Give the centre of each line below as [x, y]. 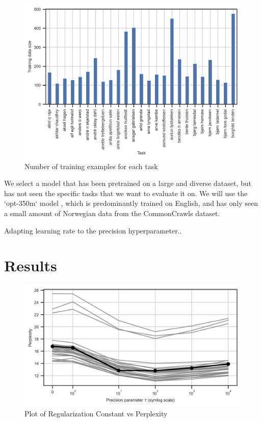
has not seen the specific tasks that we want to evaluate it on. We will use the [126, 193]
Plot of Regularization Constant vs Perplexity [96, 413]
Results [31, 265]
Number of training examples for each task [91, 166]
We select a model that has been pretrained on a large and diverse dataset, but [128, 183]
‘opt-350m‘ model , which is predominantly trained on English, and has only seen [131, 203]
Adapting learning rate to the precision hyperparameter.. [93, 230]
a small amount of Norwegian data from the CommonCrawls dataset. [112, 213]
